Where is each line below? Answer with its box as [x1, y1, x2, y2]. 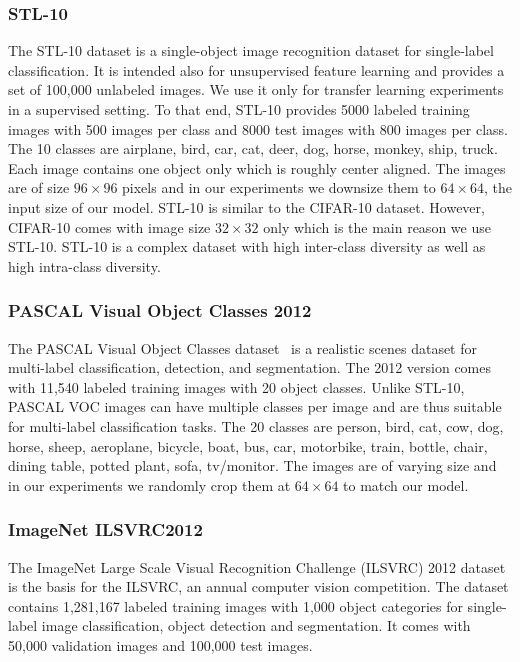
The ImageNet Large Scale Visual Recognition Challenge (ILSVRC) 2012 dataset [8, 556, 506, 577]
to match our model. [343, 474, 469, 495]
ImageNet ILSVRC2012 [8, 517, 203, 542]
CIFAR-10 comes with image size [8, 216, 211, 237]
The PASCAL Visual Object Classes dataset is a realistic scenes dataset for [8, 337, 478, 358]
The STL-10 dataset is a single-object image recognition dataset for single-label [8, 40, 494, 61]
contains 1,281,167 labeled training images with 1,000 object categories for [8, 595, 463, 616]
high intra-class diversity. [8, 255, 161, 276]
